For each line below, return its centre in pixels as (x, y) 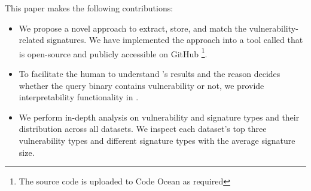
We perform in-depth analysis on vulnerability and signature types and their (159, 117)
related (31, 40)
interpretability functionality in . (79, 97)
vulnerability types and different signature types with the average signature (157, 140)
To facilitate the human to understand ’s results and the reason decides (150, 74)
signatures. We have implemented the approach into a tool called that (175, 40)
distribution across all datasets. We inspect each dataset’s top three (143, 129)
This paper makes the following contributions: (89, 8)
